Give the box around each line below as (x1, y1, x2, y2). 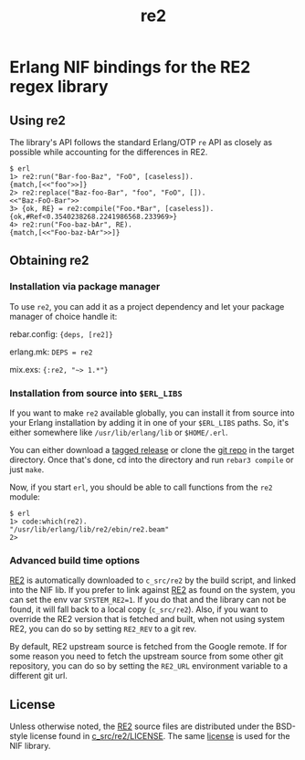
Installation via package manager (9, 280, 161, 293)
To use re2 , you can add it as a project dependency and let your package (9, 301, 285, 311)
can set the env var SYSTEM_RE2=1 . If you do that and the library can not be (9, 595, 287, 606)
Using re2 (9, 112, 66, 128)
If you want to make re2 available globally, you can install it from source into (9, 407, 295, 418)
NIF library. (9, 741, 51, 752)
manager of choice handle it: (9, 311, 118, 322)
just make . (9, 463, 45, 475)
